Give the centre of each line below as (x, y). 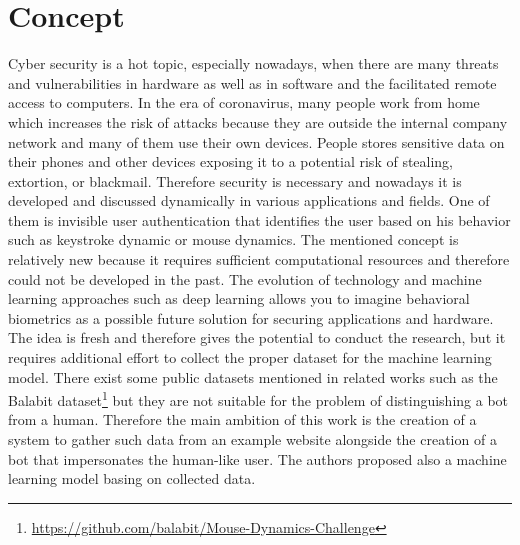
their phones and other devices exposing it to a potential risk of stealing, (231, 161)
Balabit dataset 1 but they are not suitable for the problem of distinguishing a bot (258, 398)
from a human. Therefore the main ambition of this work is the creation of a (242, 419)
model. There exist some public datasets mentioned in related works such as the (253, 376)
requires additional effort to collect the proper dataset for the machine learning (250, 357)
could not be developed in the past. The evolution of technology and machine (245, 278)
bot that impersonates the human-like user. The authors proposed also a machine (257, 458)
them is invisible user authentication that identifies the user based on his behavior (259, 219)
